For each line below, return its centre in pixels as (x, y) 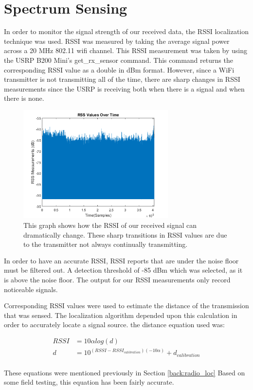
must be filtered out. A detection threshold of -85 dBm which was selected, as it (123, 270)
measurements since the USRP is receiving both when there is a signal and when (124, 88)
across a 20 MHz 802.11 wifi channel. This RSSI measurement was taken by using (126, 50)
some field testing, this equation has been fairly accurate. (89, 382)
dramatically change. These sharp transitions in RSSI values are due (125, 234)
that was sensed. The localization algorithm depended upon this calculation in (121, 315)
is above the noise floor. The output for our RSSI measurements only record (117, 280)
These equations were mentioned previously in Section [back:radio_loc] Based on (125, 372)
